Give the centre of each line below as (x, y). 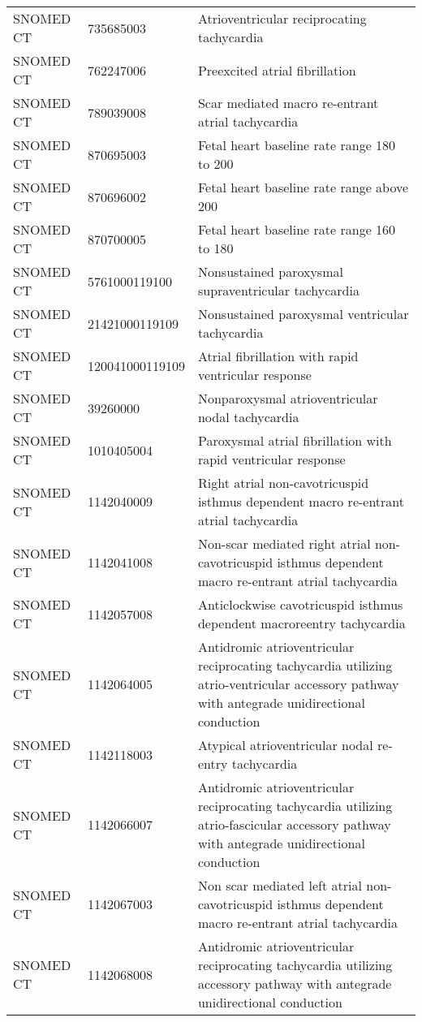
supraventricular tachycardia (278, 290)
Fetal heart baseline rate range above (303, 187)
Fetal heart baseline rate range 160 (297, 229)
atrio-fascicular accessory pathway (294, 824)
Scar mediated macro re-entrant (288, 103)
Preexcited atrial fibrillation (277, 70)
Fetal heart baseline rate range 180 (297, 145)
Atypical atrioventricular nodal (285, 745)
